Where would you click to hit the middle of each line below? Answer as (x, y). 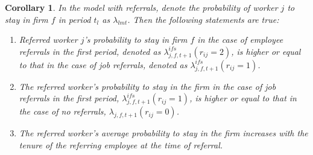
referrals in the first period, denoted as (90, 51)
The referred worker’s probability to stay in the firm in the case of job (147, 86)
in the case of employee (240, 40)
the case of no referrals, (62, 111)
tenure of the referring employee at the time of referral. (121, 144)
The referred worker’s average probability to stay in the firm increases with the (163, 133)
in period (74, 19)
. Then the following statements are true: (203, 19)
